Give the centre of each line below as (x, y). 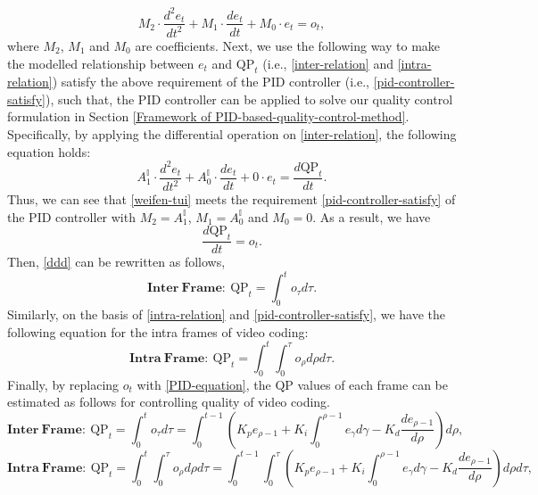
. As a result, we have (372, 216)
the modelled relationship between (101, 63)
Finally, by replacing (63, 384)
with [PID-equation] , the (204, 384)
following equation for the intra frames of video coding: (158, 331)
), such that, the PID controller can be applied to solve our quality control (249, 99)
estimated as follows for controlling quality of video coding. (169, 402)
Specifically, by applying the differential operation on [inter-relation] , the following (232, 134)
